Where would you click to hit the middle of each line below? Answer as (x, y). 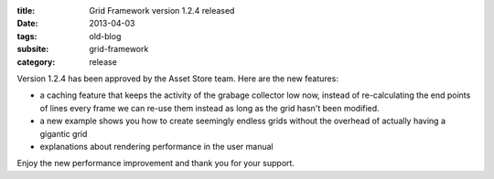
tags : (27, 36)
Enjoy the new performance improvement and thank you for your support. (156, 163)
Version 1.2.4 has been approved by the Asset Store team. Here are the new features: (177, 79)
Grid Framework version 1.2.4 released (162, 11)
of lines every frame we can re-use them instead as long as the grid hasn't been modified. (209, 108)
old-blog (105, 36)
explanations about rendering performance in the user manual (156, 146)
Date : (27, 24)
